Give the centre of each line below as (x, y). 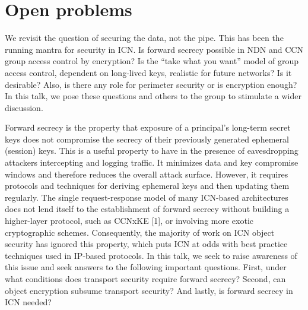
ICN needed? (28, 302)
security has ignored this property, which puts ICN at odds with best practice (146, 244)
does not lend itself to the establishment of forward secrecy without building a (147, 209)
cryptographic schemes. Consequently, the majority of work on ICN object (140, 232)
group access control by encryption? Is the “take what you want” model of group (152, 61)
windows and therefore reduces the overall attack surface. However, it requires (147, 174)
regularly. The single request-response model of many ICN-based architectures (147, 197)
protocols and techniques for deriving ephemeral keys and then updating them (147, 186)
